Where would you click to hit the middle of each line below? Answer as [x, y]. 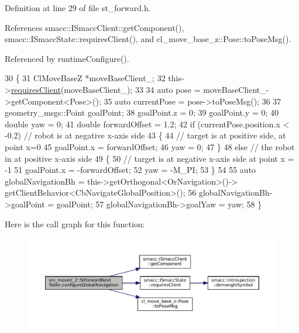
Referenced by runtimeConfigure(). [67, 58]
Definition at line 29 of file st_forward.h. [78, 8]
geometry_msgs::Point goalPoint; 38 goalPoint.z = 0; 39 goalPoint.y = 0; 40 [142, 112]
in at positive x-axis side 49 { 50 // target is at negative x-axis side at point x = [149, 158]
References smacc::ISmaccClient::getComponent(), [94, 27]
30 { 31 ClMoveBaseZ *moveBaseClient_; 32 [85, 78]
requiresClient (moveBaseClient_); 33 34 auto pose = [106, 89]
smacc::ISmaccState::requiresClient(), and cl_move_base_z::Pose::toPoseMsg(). [148, 39]
